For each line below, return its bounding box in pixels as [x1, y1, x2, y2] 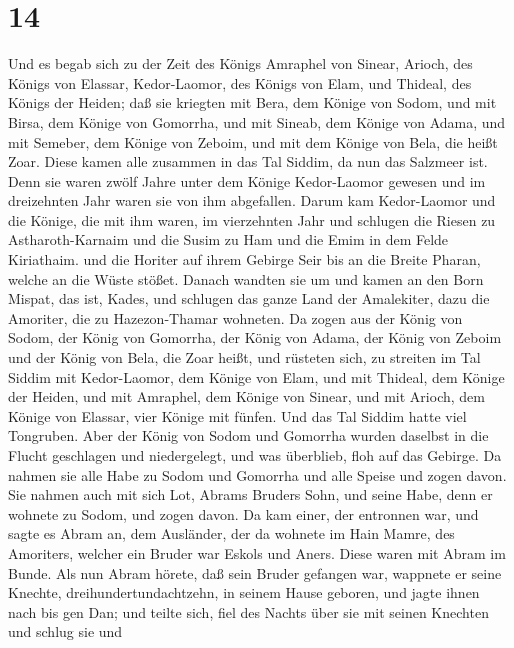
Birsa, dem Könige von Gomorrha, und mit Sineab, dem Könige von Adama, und [8, 111, 506, 132]
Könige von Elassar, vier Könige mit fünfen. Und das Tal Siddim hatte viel [8, 405, 467, 426]
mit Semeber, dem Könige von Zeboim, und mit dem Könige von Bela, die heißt [8, 131, 498, 152]
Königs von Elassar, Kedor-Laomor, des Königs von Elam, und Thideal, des [8, 72, 472, 93]
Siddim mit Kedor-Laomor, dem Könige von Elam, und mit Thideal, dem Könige [8, 366, 505, 387]
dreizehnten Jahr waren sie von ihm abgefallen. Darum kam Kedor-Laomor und [8, 190, 496, 211]
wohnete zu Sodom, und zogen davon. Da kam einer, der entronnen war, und [8, 503, 479, 524]
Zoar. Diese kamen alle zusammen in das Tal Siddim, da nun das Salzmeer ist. [8, 151, 488, 172]
